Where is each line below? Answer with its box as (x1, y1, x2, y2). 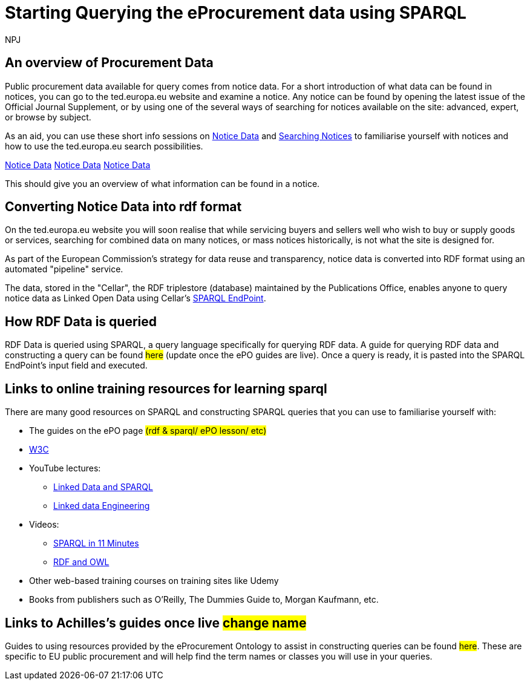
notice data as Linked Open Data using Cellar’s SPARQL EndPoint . (5, 293, 266, 304)
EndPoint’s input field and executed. (5, 360, 148, 371)
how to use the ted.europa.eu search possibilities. (5, 140, 203, 151)
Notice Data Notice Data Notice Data (5, 159, 151, 170)
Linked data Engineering (53, 500, 150, 511)
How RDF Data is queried (5, 313, 157, 329)
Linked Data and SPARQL (53, 482, 153, 493)
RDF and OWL (53, 557, 110, 568)
